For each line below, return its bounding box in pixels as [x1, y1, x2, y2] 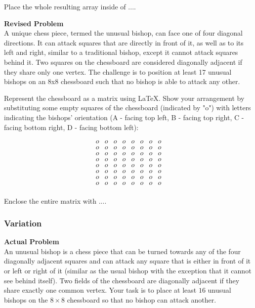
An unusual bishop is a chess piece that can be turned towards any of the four [4, 246, 241, 256]
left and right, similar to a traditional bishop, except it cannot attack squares [4, 47, 238, 57]
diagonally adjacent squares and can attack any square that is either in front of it [4, 256, 251, 266]
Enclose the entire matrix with [4, 196, 97, 206]
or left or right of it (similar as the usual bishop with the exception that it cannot [4, 265, 252, 275]
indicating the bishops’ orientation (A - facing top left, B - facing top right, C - [4, 112, 244, 122]
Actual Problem [4, 236, 59, 247]
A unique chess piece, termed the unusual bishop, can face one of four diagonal [4, 28, 243, 38]
